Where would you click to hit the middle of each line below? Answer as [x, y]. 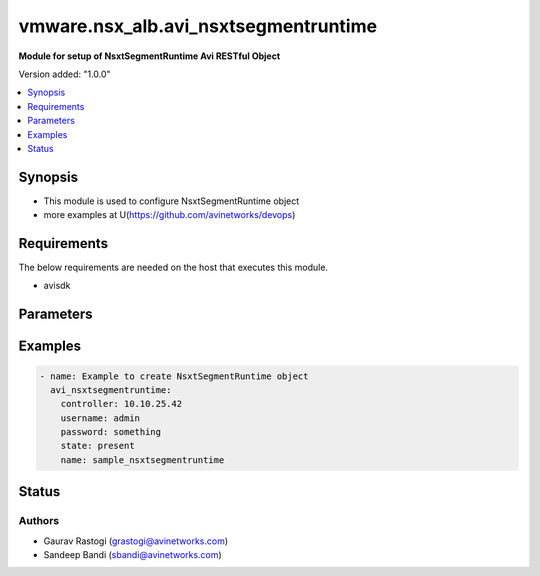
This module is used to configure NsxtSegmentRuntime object [171, 201]
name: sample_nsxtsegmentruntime [142, 459]
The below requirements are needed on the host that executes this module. [173, 267]
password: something [111, 432]
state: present [97, 446]
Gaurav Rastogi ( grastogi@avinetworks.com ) [136, 541]
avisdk [57, 286]
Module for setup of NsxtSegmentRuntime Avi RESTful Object [149, 56]
